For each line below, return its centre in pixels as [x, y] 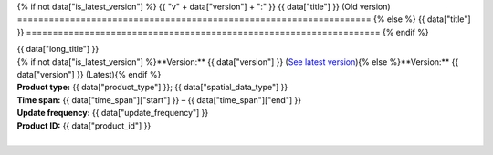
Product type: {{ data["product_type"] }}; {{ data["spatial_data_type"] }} [152, 88]
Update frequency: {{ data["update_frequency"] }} [113, 113]
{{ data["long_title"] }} [58, 49]
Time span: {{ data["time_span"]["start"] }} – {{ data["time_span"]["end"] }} [159, 99]
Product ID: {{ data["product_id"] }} [84, 125]
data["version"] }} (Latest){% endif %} [89, 74]
